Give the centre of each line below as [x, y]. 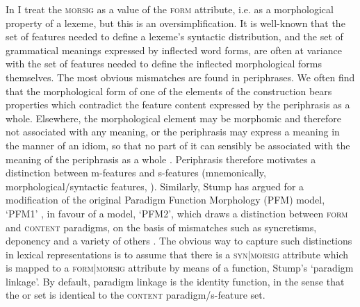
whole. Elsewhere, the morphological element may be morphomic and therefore [174, 118]
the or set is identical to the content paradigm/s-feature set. [136, 295]
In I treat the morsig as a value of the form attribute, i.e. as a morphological [170, 9]
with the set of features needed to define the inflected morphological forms [164, 64]
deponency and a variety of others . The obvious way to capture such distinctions [179, 241]
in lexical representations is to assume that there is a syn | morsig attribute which [177, 254]
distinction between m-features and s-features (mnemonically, [136, 173]
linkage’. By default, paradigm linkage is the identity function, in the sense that [175, 281]
